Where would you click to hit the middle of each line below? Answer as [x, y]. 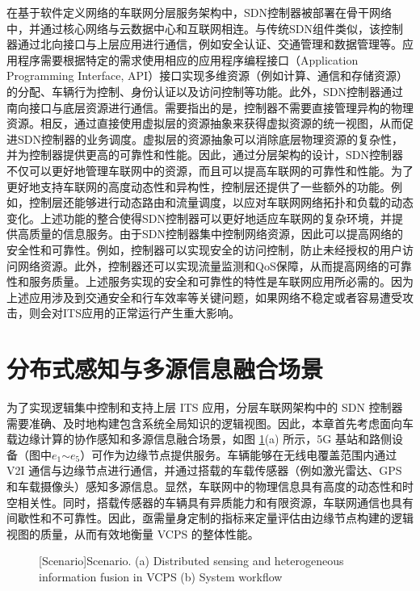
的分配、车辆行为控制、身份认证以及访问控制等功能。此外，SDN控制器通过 [205, 91]
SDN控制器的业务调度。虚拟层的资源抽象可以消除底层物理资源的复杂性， [210, 138]
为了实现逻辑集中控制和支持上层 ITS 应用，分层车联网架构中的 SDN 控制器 [205, 407]
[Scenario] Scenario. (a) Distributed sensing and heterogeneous [191, 561]
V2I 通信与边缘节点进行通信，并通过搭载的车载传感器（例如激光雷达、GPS [204, 470]
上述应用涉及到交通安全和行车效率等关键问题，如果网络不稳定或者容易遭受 [204, 297]
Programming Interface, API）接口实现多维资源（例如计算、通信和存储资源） [208, 75]
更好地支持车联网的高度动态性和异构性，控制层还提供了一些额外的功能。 [199, 186]
